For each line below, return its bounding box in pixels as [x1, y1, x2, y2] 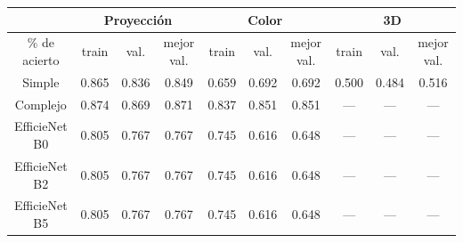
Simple [22, 72, 60, 91]
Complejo [14, 94, 67, 113]
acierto [22, 50, 60, 69]
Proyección [103, 10, 173, 28]
